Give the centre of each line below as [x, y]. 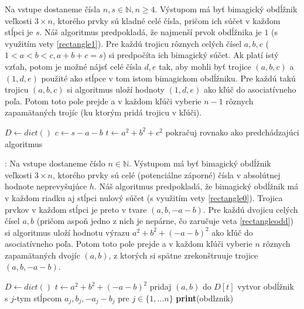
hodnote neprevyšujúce [46, 186]
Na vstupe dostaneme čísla [53, 9]
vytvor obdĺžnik [266, 286]
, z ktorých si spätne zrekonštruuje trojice [183, 255]
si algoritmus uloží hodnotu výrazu [67, 232]
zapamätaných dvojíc [42, 255]
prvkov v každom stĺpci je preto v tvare [76, 209]
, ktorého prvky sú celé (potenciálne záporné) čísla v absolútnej [167, 174]
